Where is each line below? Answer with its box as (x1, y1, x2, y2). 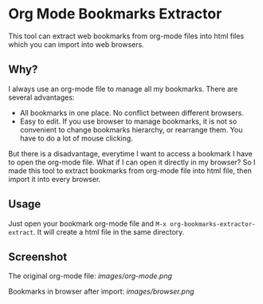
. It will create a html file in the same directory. (33, 227, 185, 236)
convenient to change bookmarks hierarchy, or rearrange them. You (19, 124, 243, 134)
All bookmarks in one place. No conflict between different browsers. (19, 108, 245, 117)
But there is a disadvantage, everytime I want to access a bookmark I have (8, 148, 253, 158)
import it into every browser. (8, 174, 101, 184)
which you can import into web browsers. (8, 39, 145, 49)
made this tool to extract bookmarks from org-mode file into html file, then (8, 165, 253, 176)
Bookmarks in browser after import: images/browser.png (8, 286, 194, 296)
